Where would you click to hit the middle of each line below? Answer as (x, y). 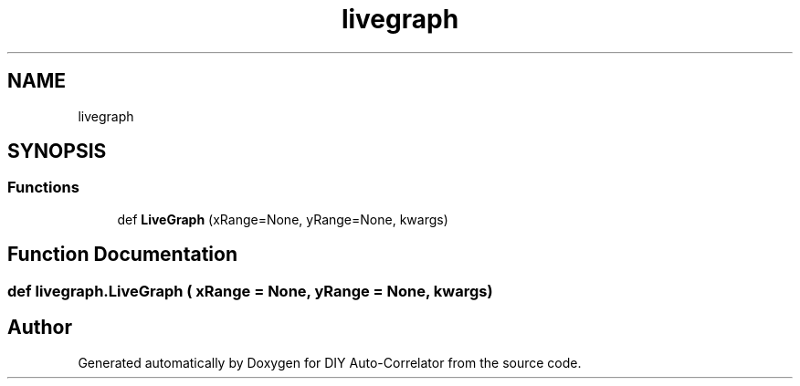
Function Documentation (122, 255)
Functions (43, 188)
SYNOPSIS (57, 151)
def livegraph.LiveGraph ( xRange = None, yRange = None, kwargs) (250, 291)
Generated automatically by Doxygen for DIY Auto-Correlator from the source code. (330, 362)
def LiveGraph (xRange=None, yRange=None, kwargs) (283, 219)
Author (40, 328)
